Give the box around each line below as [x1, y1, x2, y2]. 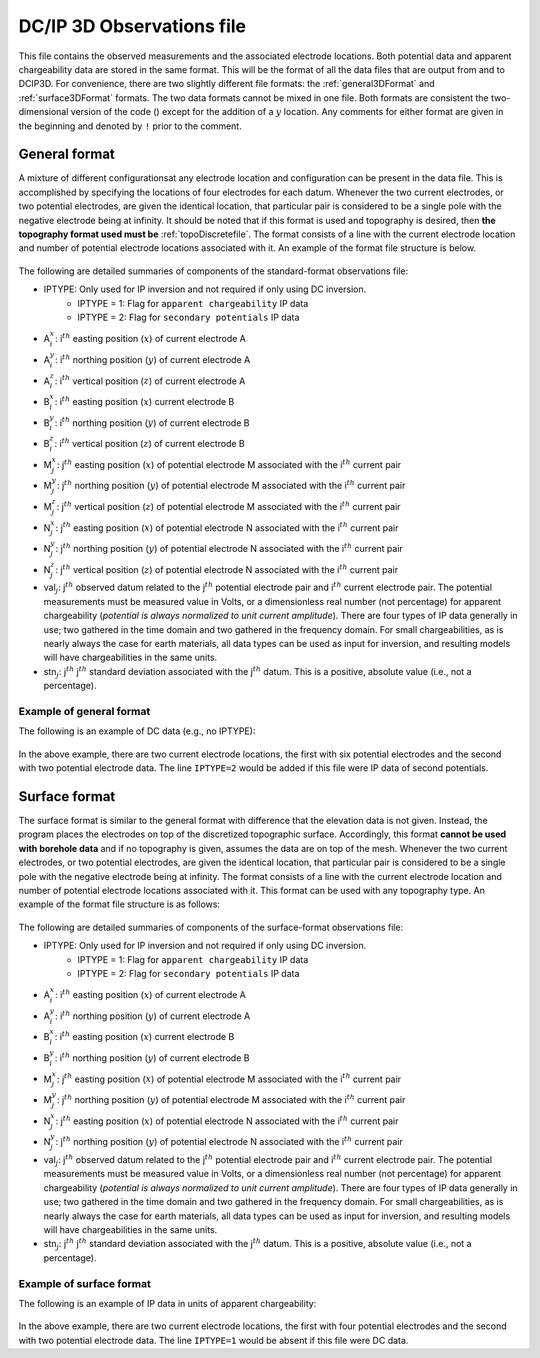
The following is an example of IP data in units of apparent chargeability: [18, 1297, 317, 1309]
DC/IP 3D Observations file [18, 15, 247, 37]
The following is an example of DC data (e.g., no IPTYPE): [18, 725, 256, 737]
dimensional [18, 106, 69, 118]
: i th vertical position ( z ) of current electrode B [54, 436, 245, 450]
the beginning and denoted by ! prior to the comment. [18, 120, 242, 132]
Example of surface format [18, 1276, 152, 1290]
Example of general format [18, 704, 151, 718]
